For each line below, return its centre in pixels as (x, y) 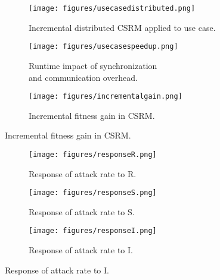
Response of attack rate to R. (83, 173)
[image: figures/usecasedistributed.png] (112, 8)
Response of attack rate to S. (82, 211)
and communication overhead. (83, 77)
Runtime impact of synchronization (93, 65)
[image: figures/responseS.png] (93, 193)
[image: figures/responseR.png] (93, 154)
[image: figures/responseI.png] (93, 231)
